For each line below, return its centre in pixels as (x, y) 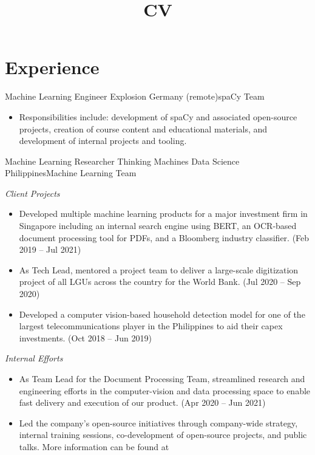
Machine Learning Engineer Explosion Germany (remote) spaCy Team (135, 96)
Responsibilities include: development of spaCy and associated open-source (158, 116)
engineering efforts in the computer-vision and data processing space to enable (165, 390)
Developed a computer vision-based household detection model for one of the (162, 314)
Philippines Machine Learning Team (71, 173)
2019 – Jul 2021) (50, 249)
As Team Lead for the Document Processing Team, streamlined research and (162, 378)
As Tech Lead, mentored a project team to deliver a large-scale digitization (159, 269)
